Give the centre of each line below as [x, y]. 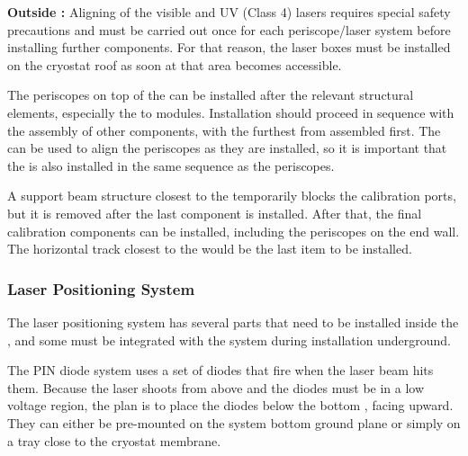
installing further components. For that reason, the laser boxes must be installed [229, 47]
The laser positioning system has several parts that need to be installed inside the [233, 322]
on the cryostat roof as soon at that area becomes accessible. [175, 64]
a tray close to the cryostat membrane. [114, 440]
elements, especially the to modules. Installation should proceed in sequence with [231, 112]
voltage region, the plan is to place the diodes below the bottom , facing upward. [230, 405]
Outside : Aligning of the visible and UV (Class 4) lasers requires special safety [229, 12]
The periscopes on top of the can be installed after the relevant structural [211, 95]
